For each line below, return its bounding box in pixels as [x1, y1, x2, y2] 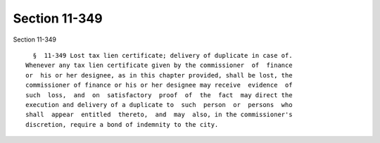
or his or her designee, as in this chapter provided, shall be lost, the [25, 71, 293, 79]
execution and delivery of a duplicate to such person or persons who [25, 101, 293, 108]
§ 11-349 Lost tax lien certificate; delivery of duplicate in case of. [32, 51, 293, 59]
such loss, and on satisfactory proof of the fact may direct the [25, 91, 293, 99]
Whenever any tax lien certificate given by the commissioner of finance [25, 61, 293, 70]
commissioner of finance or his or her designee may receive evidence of [25, 81, 293, 89]
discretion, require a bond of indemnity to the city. [25, 120, 219, 128]
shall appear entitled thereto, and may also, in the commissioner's [25, 111, 293, 119]
